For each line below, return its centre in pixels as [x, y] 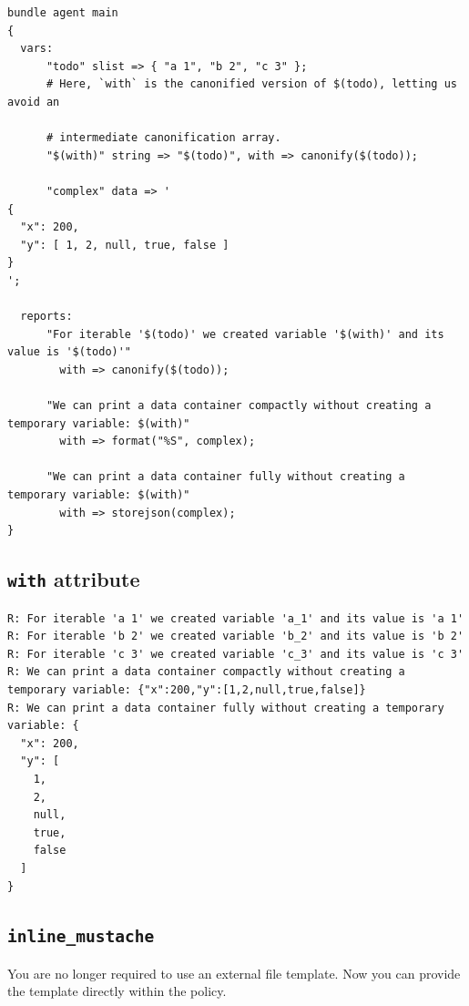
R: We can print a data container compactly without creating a [206, 672]
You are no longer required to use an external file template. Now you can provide [234, 973]
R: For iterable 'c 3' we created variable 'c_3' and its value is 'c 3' [236, 654]
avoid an [34, 102]
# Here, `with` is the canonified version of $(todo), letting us [251, 84]
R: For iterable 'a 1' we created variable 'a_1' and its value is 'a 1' [236, 618]
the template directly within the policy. [117, 991]
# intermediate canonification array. [163, 138]
